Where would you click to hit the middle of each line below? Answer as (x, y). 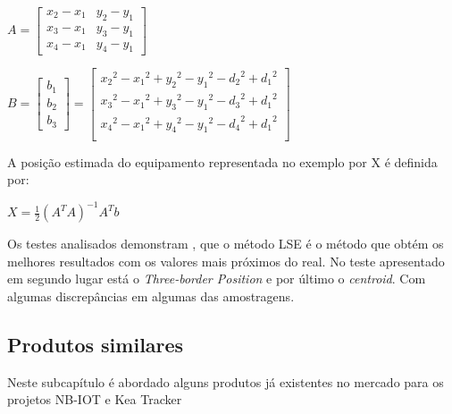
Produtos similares (96, 344)
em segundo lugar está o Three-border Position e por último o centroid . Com (217, 279)
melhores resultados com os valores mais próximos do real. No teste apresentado (226, 261)
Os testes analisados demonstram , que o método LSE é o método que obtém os (226, 244)
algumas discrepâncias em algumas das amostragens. (151, 296)
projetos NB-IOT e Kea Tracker (95, 399)
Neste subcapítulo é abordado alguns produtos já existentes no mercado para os (226, 381)
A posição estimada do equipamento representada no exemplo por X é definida (222, 161)
